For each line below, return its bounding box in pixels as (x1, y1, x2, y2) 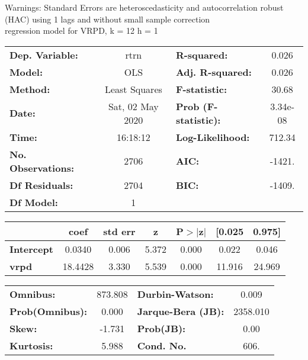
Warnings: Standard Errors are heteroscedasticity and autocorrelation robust (5, 1, 284, 13)
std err (103, 224, 136, 238)
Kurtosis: (9, 338, 53, 352)
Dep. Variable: (9, 47, 78, 62)
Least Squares (104, 82, 162, 96)
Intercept (9, 242, 53, 256)
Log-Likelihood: (175, 130, 250, 144)
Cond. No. (137, 338, 187, 352)
